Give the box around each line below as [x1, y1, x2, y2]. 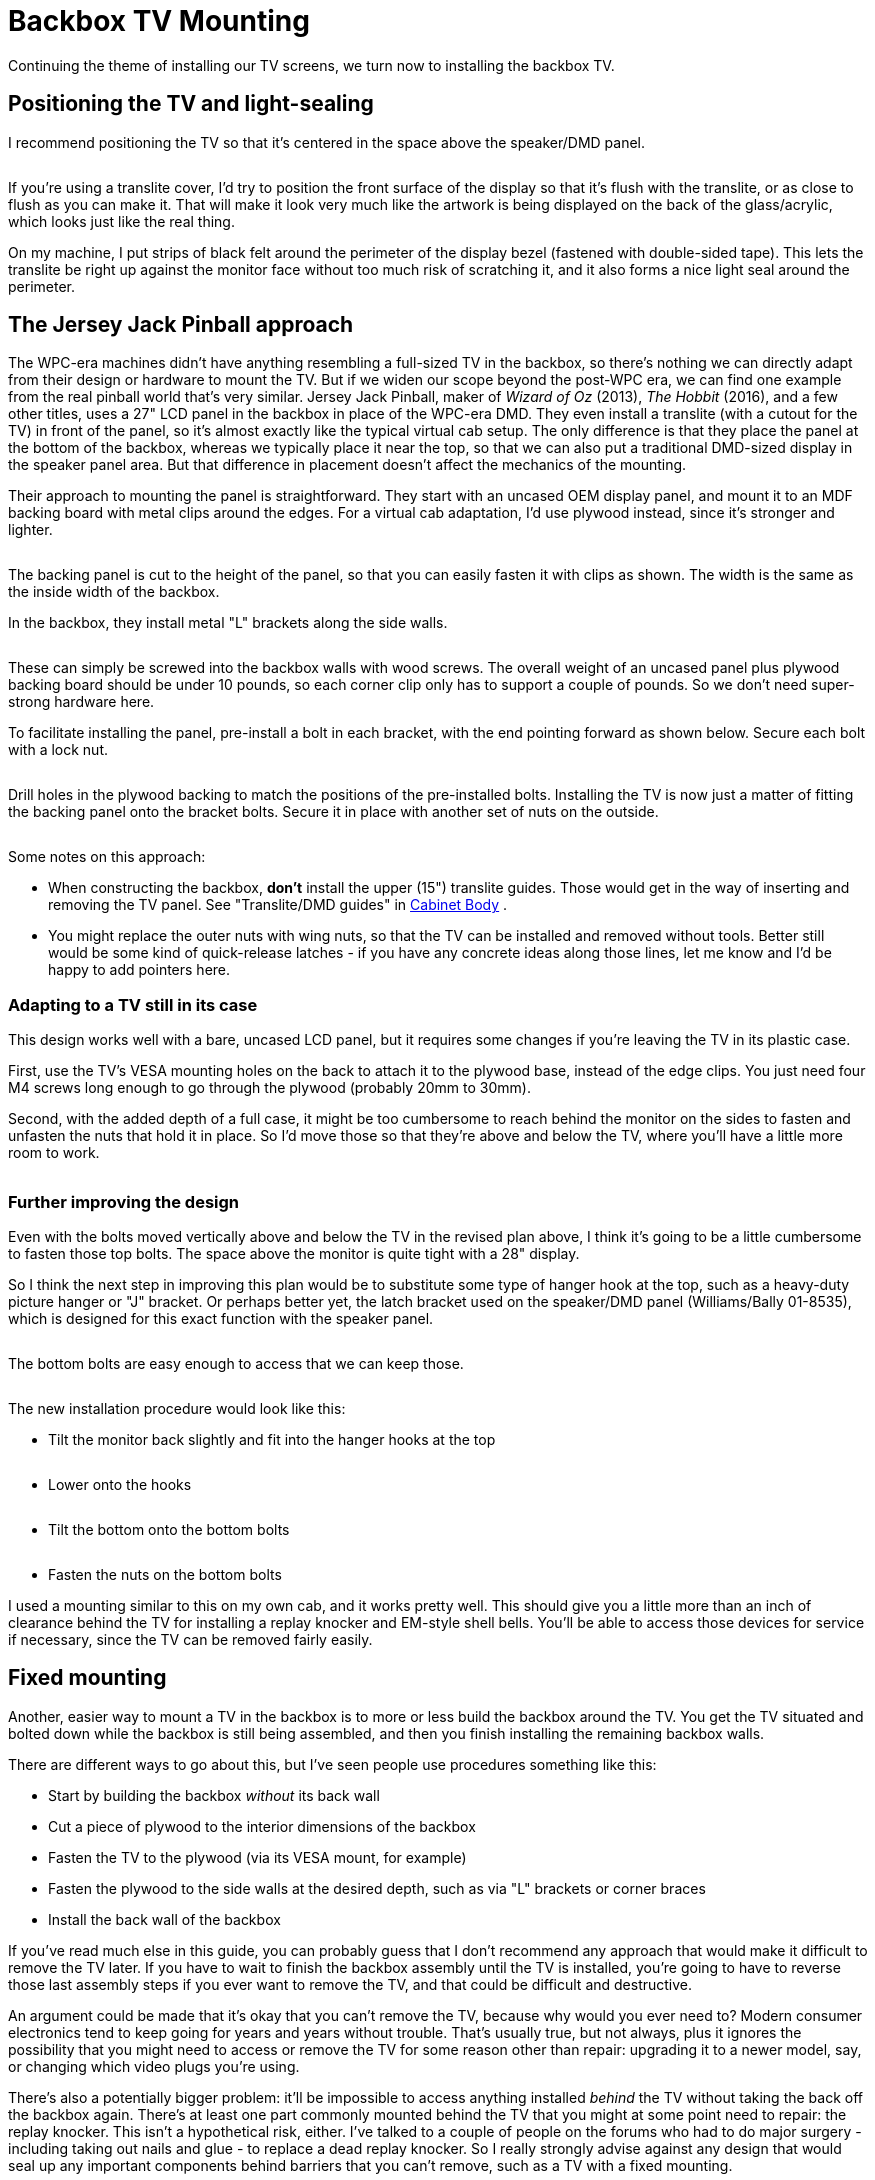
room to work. [8, 1144, 100, 1162]
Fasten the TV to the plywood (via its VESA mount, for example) [48, 1848, 467, 1866]
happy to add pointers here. [48, 961, 231, 979]
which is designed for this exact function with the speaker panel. [8, 1309, 434, 1327]
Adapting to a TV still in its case [8, 994, 258, 1015]
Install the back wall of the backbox [48, 1910, 281, 1928]
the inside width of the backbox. [8, 583, 220, 601]
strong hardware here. [8, 693, 155, 711]
